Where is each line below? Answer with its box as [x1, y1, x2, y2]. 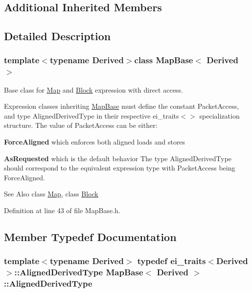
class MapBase [134, 54, 193, 66]
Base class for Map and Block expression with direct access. [4, 84, 183, 95]
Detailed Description [4, 28, 111, 44]
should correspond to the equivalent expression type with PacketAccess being [4, 163, 235, 173]
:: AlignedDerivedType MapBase [14, 266, 143, 278]
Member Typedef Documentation [4, 229, 177, 244]
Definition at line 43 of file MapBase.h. [4, 205, 120, 216]
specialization [199, 110, 240, 121]
